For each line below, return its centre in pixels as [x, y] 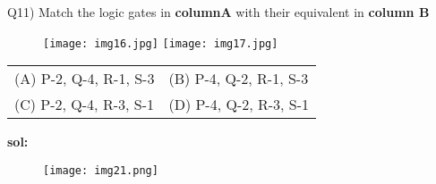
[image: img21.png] [101, 170]
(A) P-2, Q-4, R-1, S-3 [85, 79]
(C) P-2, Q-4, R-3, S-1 [84, 105]
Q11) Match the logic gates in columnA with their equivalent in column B [218, 12]
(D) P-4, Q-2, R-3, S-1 [239, 105]
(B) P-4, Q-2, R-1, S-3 [239, 79]
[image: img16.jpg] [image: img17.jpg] [161, 43]
